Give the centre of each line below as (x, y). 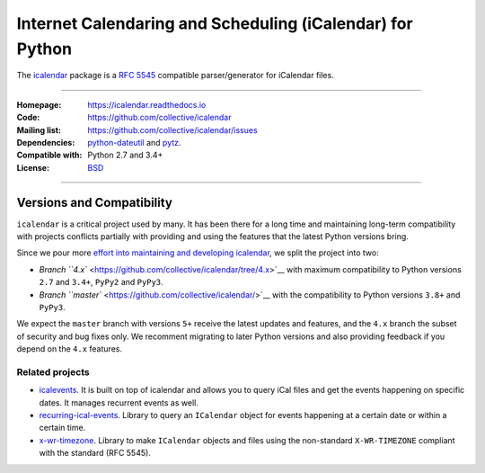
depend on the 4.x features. (70, 349)
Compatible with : (49, 155)
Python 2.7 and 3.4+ (125, 155)
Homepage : (39, 104)
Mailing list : (39, 129)
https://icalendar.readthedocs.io (147, 104)
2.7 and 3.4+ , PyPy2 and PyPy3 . (101, 282)
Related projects (53, 371)
